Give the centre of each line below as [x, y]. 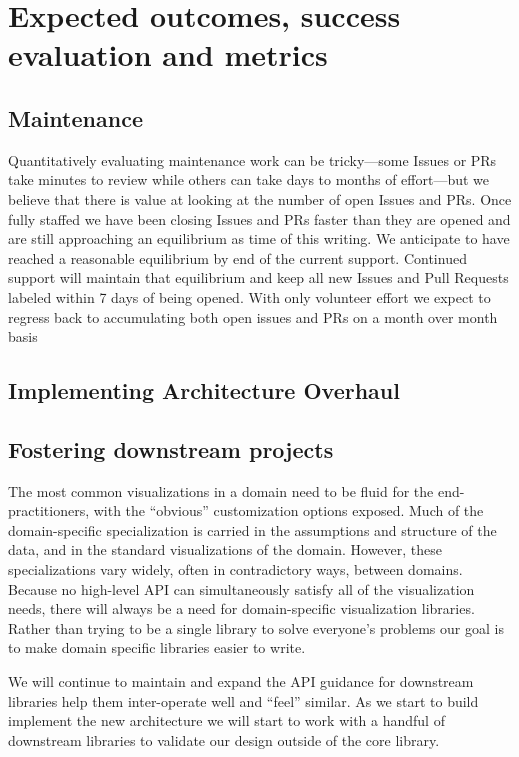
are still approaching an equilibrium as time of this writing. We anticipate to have [259, 238]
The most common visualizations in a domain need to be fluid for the [221, 490]
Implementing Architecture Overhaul [204, 390]
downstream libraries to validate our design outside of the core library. [224, 739]
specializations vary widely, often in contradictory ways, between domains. [235, 569]
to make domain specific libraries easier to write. [157, 647]
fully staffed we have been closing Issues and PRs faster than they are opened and [259, 218]
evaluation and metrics [168, 54]
